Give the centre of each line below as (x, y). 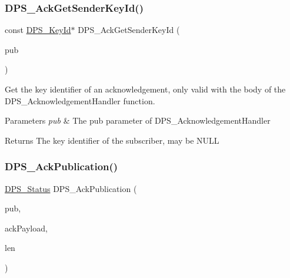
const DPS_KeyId (38, 30)
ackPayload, (26, 228)
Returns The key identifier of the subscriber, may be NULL (112, 140)
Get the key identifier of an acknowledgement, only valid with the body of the (145, 89)
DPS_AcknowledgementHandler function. (80, 100)
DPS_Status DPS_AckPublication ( (71, 188)
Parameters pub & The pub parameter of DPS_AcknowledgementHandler (138, 120)
